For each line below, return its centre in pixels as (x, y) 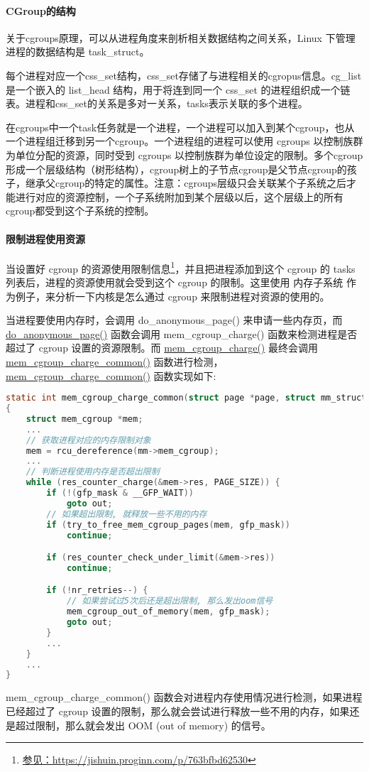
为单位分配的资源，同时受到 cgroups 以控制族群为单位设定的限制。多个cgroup (184, 154)
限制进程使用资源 (45, 238)
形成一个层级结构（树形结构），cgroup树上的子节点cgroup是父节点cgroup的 (176, 169)
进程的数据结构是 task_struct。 (78, 51)
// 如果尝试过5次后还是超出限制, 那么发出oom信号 (170, 601)
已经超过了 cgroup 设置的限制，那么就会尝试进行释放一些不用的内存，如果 (178, 711)
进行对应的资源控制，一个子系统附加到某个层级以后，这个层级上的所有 (179, 196)
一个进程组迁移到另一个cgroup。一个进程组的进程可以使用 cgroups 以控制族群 (184, 141)
